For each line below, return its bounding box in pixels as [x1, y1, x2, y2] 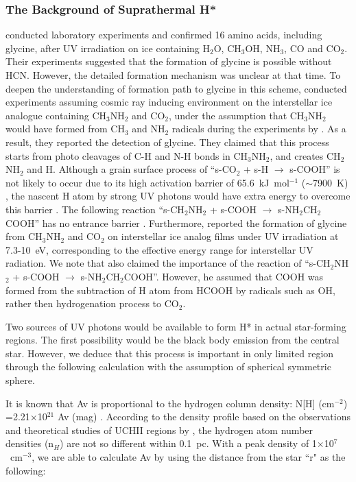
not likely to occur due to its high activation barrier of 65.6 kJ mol [5, 175, 289, 189]
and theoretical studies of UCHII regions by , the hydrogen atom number [5, 422, 313, 437]
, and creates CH [270, 148, 341, 162]
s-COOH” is [289, 162, 340, 176]
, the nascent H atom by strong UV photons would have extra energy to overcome [5, 189, 351, 203]
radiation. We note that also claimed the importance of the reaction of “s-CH [5, 256, 331, 270]
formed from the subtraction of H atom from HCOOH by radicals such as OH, [5, 282, 335, 297]
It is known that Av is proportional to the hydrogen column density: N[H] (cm [5, 396, 335, 410]
